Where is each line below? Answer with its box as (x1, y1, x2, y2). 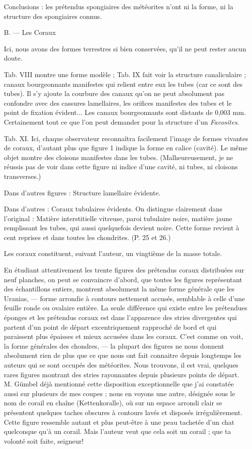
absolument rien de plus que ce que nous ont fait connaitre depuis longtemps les (4, 350, 242, 360)
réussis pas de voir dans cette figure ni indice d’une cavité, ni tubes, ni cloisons (4, 161, 238, 172)
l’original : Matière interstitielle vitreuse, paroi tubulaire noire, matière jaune (4, 213, 233, 223)
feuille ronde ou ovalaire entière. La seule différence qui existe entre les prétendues (4, 303, 248, 313)
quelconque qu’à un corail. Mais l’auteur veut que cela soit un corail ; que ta (4, 426, 231, 436)
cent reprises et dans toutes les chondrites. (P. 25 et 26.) (4, 232, 171, 242)
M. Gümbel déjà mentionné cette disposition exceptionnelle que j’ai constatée (4, 379, 234, 389)
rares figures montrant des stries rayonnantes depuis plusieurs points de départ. (4, 369, 239, 379)
